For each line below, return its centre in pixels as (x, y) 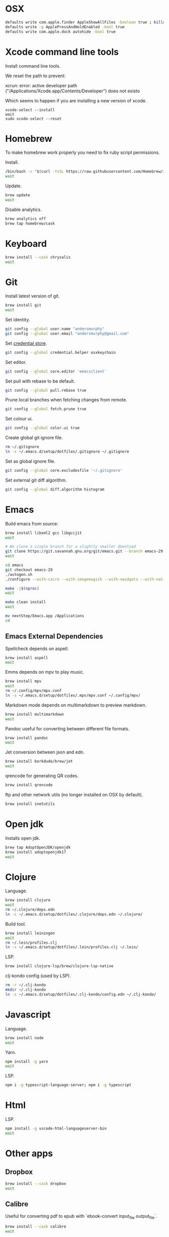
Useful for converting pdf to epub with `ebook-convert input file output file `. (81, 1217)
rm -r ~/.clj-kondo (26, 985)
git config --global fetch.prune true (46, 409)
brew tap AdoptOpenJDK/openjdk (38, 847)
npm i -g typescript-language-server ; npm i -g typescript (68, 1085)
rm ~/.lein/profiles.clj (31, 943)
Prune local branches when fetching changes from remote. (66, 400)
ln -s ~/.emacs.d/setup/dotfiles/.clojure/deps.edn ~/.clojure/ (74, 914)
